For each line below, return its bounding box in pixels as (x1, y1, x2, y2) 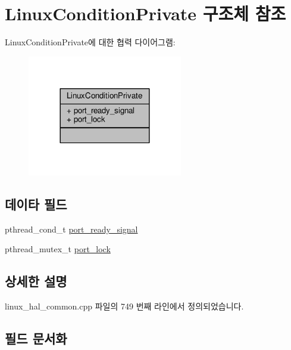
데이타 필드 (5, 194, 67, 213)
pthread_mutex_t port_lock (5, 243, 111, 255)
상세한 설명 (5, 272, 67, 290)
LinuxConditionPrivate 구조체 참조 (5, 1, 286, 26)
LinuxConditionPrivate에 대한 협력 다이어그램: (5, 36, 176, 48)
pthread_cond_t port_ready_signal (5, 222, 138, 235)
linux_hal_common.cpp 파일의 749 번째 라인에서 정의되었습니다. (5, 299, 244, 312)
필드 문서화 (5, 329, 67, 347)
